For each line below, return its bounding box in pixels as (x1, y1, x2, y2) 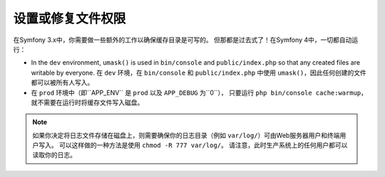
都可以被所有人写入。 (31, 78, 94, 87)
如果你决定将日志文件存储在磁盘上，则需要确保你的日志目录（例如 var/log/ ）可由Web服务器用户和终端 (32, 131, 340, 139)
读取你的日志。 (32, 151, 76, 159)
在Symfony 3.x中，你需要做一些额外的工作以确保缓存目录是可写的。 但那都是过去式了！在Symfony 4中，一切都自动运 (13, 36, 359, 44)
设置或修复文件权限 (13, 11, 126, 26)
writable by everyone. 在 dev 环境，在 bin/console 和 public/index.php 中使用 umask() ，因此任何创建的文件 (31, 68, 366, 77)
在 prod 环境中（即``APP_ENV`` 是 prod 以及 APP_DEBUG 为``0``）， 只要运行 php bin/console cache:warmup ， (31, 88, 367, 97)
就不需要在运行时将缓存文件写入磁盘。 (31, 98, 144, 107)
